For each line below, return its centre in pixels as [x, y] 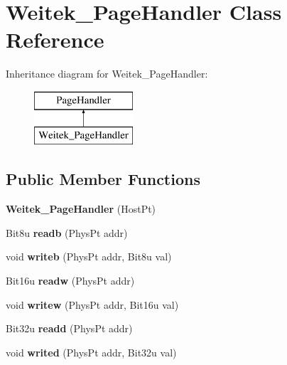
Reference [55, 39]
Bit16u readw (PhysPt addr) [70, 281]
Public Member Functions [103, 179]
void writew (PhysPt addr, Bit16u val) [92, 304]
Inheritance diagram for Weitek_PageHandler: [107, 74]
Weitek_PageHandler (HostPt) [81, 209]
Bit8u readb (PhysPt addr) [67, 232]
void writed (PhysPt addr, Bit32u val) [91, 352]
